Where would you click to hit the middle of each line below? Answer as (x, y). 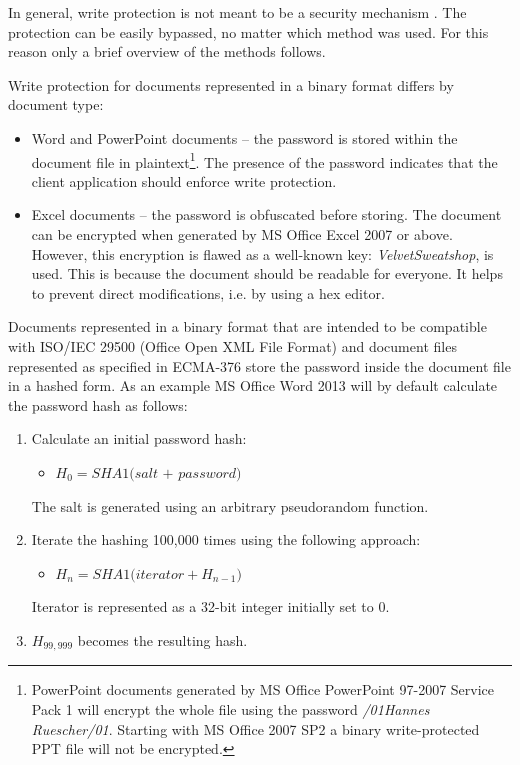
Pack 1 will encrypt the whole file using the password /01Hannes (230, 708)
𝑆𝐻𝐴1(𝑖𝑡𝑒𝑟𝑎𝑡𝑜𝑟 (138, 574)
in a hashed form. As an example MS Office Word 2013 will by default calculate (253, 385)
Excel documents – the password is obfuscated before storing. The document (266, 214)
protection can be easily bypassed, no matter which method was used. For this (248, 31)
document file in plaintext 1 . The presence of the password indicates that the (264, 160)
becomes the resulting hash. (162, 639)
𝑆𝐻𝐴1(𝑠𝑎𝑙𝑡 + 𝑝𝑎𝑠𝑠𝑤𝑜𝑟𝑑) (166, 473)
